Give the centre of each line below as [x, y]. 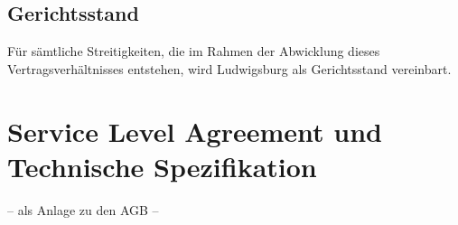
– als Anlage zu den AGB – [83, 209]
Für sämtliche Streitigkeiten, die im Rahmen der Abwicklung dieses [194, 51]
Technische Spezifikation [162, 166]
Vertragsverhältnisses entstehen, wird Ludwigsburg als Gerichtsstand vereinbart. [229, 68]
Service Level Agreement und [195, 131]
